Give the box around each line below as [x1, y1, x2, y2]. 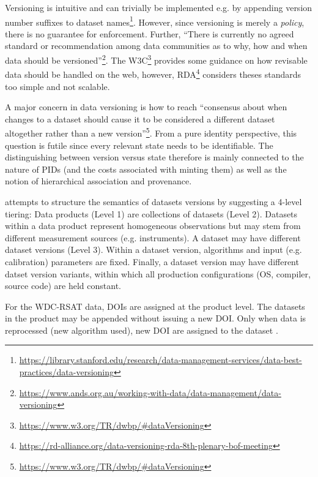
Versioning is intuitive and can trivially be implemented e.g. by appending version [5, 1, 312, 13]
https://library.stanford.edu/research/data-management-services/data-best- [19, 353, 302, 366]
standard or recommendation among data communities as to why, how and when [5, 39, 308, 52]
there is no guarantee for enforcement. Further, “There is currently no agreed [5, 27, 294, 40]
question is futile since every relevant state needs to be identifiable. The [5, 138, 273, 151]
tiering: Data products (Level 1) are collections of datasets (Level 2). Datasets [5, 207, 298, 220]
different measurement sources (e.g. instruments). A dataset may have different [5, 231, 301, 244]
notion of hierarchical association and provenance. [5, 175, 192, 187]
